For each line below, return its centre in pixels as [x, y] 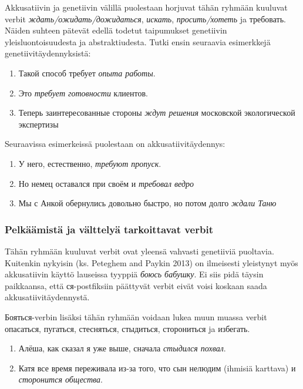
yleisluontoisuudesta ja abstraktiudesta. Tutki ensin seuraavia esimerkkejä [138, 41]
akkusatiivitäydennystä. [47, 297]
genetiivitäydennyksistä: [48, 53]
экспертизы [38, 124]
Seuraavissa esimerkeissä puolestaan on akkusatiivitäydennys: [115, 144]
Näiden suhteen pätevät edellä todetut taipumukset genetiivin [116, 30]
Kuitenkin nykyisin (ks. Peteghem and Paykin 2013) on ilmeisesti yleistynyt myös [151, 262]
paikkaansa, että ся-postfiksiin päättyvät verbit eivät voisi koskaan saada [136, 285]
